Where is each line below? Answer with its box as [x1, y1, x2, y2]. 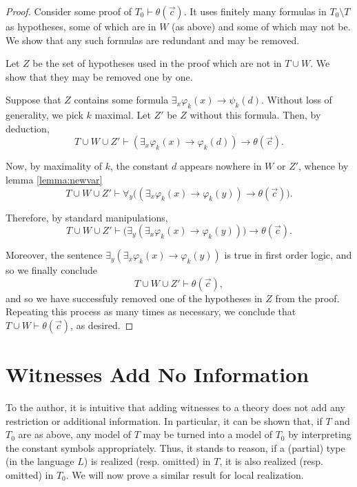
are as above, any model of [18, 427, 131, 441]
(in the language [6, 454, 74, 468]
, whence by [298, 159, 349, 173]
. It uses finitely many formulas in [183, 4, 327, 18]
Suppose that [6, 92, 61, 107]
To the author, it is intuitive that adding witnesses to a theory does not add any [6, 400, 345, 415]
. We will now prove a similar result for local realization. [65, 468, 304, 482]
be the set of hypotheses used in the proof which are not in [32, 56, 282, 70]
